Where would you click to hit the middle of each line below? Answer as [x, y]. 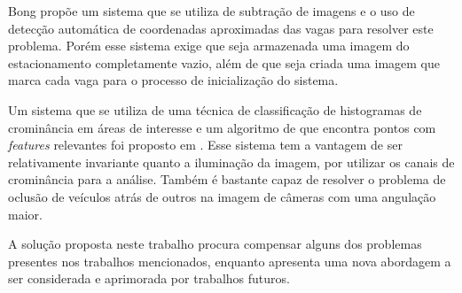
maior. [25, 214]
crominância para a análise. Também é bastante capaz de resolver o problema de [227, 179]
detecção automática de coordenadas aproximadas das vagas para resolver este [221, 28]
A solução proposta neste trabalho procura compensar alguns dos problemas [215, 244]
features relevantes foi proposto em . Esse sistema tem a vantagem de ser [205, 145]
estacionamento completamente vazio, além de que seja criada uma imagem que [224, 62]
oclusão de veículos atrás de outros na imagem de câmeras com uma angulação [222, 196]
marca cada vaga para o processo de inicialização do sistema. [173, 80]
